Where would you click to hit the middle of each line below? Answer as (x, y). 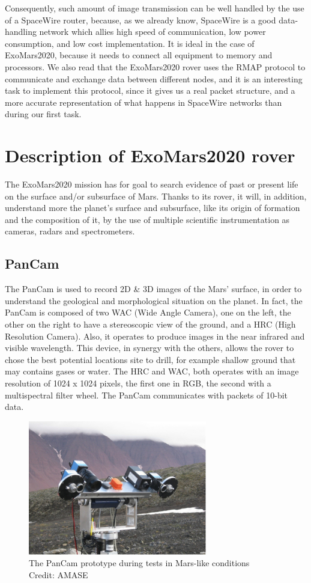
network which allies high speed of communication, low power (152, 32)
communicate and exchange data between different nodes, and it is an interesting (154, 78)
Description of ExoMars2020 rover (150, 155)
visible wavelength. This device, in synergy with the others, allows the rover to (149, 348)
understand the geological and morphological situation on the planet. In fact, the (154, 300)
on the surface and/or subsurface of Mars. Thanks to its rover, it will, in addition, (156, 196)
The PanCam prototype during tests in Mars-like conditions (139, 563)
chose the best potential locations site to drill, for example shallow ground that (150, 359)
